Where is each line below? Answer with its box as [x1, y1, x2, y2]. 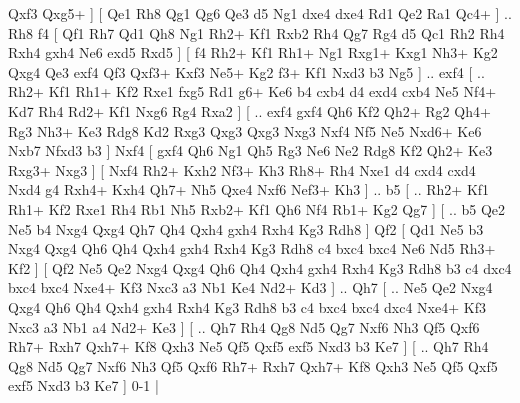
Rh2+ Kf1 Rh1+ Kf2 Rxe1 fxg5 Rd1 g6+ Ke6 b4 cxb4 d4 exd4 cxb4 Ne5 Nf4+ [8, 81, 497, 102]
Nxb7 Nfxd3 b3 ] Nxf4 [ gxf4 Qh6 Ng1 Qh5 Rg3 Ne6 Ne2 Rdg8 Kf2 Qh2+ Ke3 [8, 140, 493, 161]
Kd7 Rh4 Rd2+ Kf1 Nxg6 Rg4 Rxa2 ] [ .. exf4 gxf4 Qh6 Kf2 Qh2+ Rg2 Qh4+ [8, 100, 491, 121]
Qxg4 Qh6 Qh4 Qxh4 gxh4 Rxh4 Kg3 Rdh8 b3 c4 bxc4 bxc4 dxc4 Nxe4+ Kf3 [8, 296, 486, 317]
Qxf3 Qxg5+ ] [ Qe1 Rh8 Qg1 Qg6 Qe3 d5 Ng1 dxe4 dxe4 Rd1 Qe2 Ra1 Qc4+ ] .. [8, 3, 512, 23]
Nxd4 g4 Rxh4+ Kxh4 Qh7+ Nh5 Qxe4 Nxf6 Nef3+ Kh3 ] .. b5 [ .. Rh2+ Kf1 [8, 179, 490, 200]
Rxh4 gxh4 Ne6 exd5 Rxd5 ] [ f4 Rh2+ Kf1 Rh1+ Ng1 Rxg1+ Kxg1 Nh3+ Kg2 [8, 42, 498, 63]
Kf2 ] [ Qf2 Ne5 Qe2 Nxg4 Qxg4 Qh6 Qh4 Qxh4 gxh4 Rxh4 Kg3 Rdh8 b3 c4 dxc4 [8, 257, 512, 278]
